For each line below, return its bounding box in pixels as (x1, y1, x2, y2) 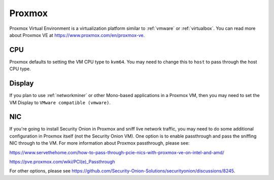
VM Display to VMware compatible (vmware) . (9, 99, 111, 106)
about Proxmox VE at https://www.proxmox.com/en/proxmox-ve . (9, 32, 145, 38)
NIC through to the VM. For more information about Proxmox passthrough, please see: (9, 140, 190, 146)
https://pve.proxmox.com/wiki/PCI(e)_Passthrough (9, 159, 115, 164)
